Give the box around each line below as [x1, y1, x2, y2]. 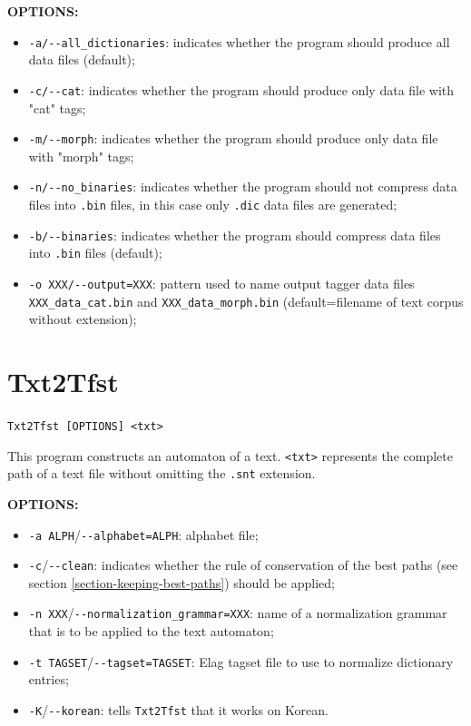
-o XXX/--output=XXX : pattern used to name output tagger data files [28, 273, 415, 292]
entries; [28, 670, 69, 689]
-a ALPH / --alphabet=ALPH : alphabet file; [28, 525, 259, 544]
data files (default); [28, 50, 135, 69]
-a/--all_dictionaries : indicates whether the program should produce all [28, 32, 450, 51]
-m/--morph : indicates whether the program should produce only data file [28, 129, 438, 148]
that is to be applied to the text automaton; [28, 622, 274, 641]
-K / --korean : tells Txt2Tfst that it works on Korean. [28, 700, 329, 719]
